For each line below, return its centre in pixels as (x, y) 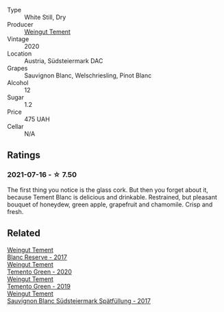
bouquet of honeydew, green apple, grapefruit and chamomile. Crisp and (110, 204)
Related (24, 233)
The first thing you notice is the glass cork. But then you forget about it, (108, 190)
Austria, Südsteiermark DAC (64, 61)
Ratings (24, 155)
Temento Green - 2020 (39, 272)
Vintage (18, 39)
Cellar (15, 127)
